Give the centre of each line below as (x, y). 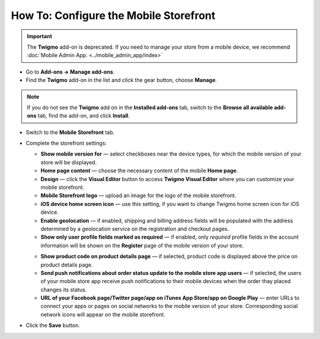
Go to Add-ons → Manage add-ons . (70, 72)
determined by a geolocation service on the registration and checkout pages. (135, 229)
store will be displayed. (69, 162)
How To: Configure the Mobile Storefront (113, 15)
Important (40, 36)
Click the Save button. (53, 325)
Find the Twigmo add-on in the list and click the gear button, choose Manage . (121, 80)
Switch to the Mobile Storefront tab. (70, 132)
